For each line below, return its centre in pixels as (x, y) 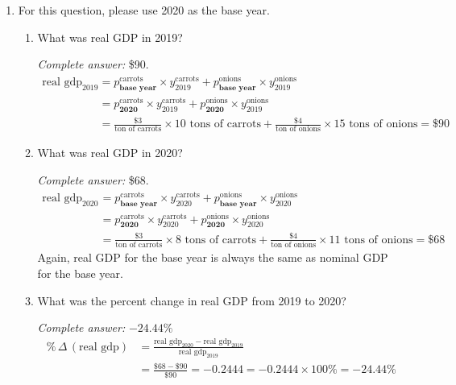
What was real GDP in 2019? (110, 37)
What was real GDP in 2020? (110, 153)
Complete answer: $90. (93, 64)
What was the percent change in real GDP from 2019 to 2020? (192, 300)
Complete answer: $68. (93, 180)
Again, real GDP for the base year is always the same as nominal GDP (213, 257)
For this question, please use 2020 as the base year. (144, 10)
